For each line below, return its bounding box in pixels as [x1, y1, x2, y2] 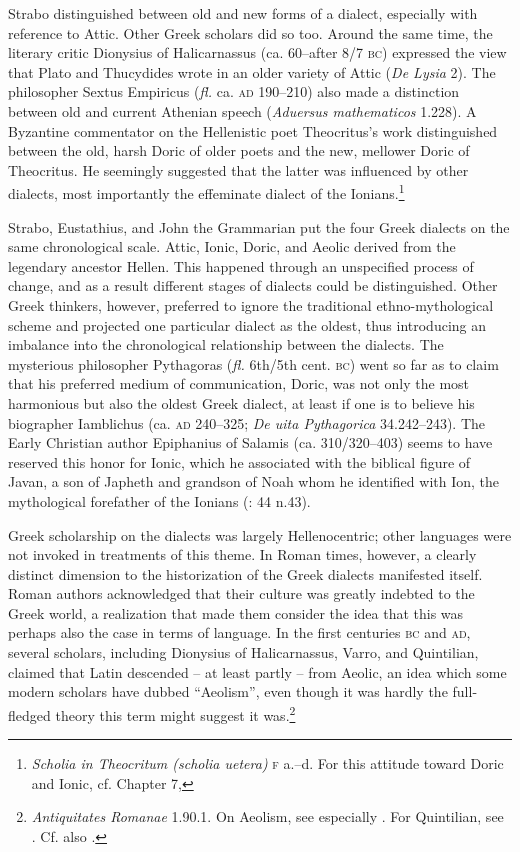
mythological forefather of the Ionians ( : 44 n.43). [8, 490, 311, 511]
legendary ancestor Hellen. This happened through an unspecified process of [8, 255, 474, 276]
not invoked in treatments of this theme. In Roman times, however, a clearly [8, 544, 477, 565]
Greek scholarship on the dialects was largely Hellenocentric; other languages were [8, 524, 512, 545]
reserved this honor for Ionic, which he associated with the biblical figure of [8, 451, 471, 472]
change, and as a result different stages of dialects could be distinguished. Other [8, 275, 498, 296]
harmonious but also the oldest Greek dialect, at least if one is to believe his [8, 392, 475, 413]
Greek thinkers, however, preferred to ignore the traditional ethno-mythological [8, 294, 494, 315]
